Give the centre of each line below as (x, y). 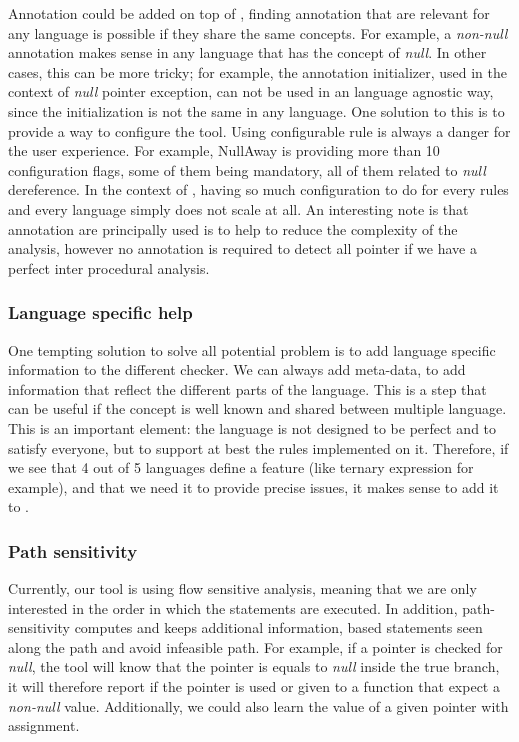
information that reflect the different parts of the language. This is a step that (247, 388)
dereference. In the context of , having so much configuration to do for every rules (258, 189)
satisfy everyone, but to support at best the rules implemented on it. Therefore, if (258, 447)
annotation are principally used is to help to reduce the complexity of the (233, 228)
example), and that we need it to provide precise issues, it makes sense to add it (253, 486)
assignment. (44, 725)
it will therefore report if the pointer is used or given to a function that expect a (254, 686)
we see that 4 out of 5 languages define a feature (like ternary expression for (241, 467)
